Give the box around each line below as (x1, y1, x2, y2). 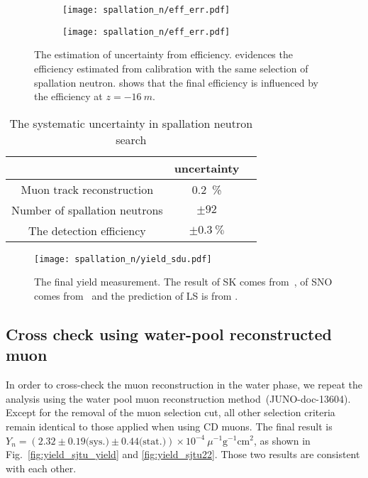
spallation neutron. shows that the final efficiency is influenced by (34, 75, 318, 89)
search (116, 131, 147, 148)
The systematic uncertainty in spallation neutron (9, 114, 253, 131)
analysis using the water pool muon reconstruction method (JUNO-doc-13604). (6, 391, 351, 406)
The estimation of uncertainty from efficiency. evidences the (34, 47, 293, 62)
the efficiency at (34, 89, 103, 104)
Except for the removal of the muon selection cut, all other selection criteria (6, 405, 335, 420)
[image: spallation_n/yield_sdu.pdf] (34, 254, 212, 264)
